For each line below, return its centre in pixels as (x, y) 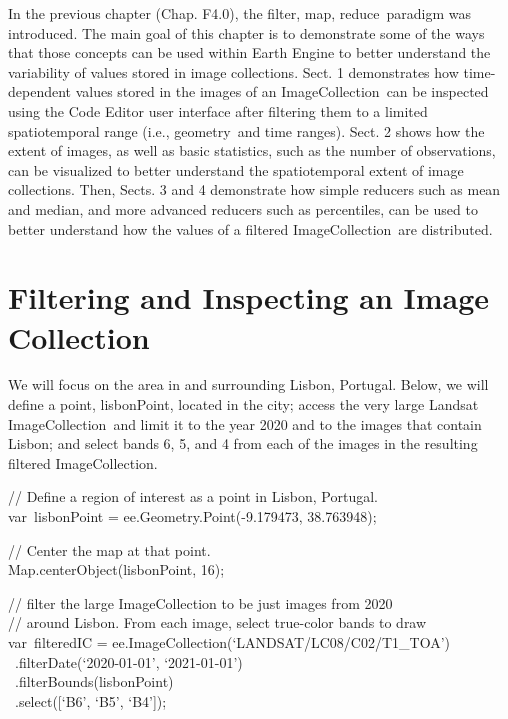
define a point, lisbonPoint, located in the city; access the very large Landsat (243, 404)
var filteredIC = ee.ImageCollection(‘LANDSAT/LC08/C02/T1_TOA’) (229, 641)
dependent (40, 91)
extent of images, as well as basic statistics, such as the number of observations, (252, 150)
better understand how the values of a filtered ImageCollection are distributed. (250, 228)
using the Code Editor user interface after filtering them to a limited (218, 110)
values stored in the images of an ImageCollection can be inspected (282, 91)
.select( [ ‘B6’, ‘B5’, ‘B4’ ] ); (90, 700)
